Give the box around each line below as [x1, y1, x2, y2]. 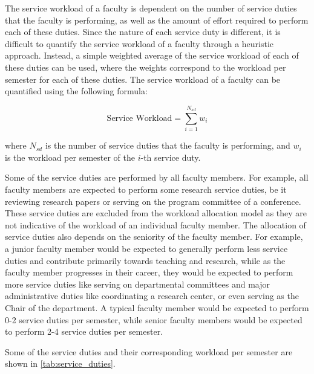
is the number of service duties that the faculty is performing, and [45, 139, 290, 152]
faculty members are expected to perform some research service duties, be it [5, 183, 287, 196]
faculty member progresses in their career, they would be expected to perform [5, 266, 293, 279]
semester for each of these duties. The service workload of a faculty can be [5, 73, 281, 85]
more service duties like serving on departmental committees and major [5, 277, 270, 290]
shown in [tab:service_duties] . [5, 357, 116, 370]
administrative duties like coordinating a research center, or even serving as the [5, 289, 299, 302]
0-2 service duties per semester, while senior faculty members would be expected [5, 313, 303, 326]
